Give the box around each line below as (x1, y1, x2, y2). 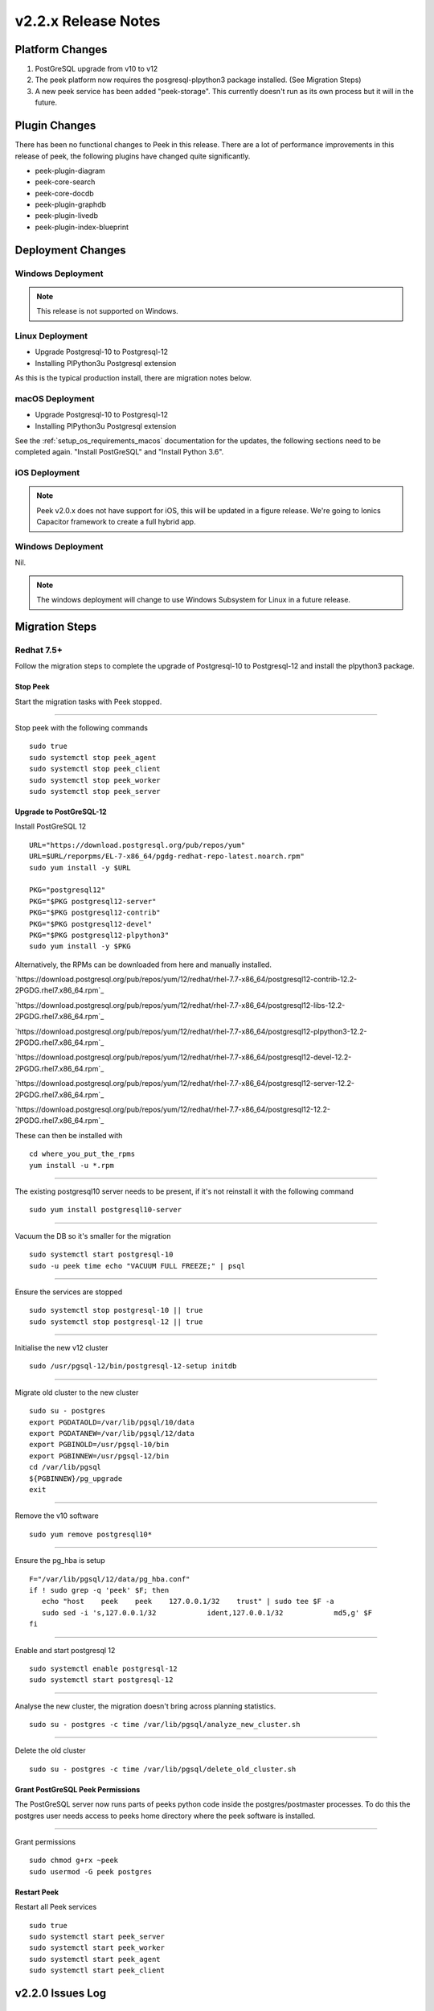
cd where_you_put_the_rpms (29, 1149, 136, 1158)
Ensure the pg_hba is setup (14, 1556, 105, 1565)
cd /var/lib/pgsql (29, 1462, 102, 1472)
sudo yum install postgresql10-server (29, 1205, 182, 1215)
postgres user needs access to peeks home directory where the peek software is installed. (14, 1811, 316, 1820)
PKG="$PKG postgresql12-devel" (29, 919, 153, 928)
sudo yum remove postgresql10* (29, 1529, 153, 1539)
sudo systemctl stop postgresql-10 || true (29, 1306, 203, 1315)
